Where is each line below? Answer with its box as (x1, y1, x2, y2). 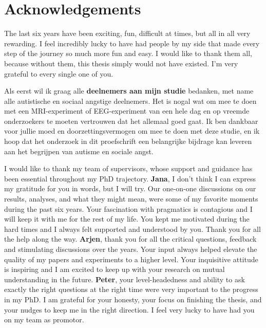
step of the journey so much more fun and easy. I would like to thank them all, (4, 48, 252, 59)
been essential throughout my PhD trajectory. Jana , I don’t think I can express (4, 173, 256, 184)
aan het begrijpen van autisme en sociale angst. (4, 145, 154, 156)
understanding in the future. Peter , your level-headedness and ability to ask (4, 274, 245, 284)
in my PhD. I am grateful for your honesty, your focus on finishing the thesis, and (4, 294, 262, 304)
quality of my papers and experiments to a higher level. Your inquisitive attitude (4, 253, 258, 264)
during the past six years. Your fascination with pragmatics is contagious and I (4, 203, 253, 214)
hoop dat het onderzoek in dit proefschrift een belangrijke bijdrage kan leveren (4, 136, 252, 147)
